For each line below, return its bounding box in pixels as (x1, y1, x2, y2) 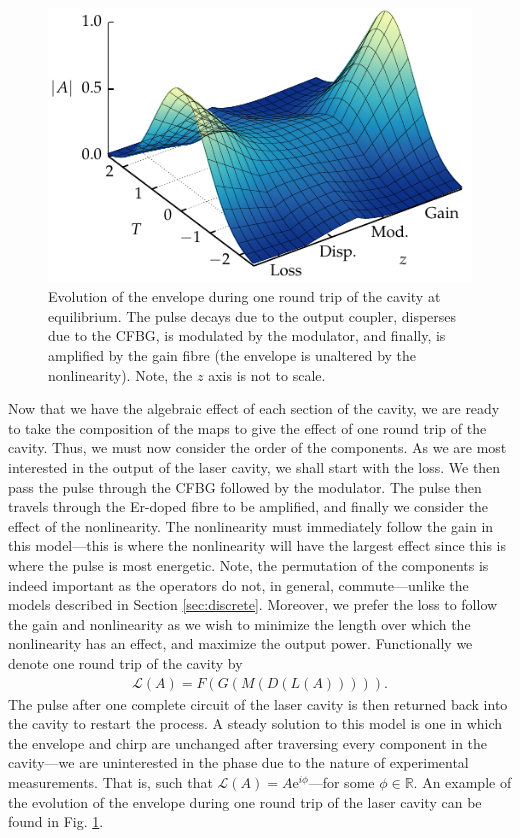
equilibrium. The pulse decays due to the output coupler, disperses (48, 305, 457, 326)
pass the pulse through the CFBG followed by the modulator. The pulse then (8, 476, 482, 497)
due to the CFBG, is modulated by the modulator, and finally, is (48, 325, 446, 346)
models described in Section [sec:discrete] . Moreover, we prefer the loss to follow (8, 594, 498, 615)
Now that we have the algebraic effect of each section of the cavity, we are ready (8, 398, 500, 419)
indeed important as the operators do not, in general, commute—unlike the (8, 574, 469, 595)
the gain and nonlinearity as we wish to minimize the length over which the (8, 613, 471, 634)
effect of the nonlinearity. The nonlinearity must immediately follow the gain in (8, 515, 494, 536)
